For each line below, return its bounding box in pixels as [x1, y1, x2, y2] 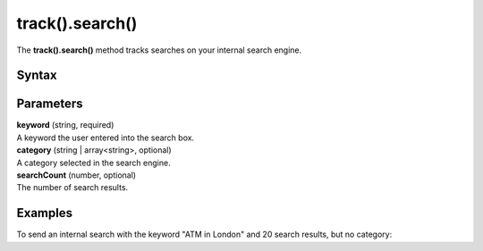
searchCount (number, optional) [16, 170, 137, 180]
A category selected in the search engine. [16, 157, 171, 168]
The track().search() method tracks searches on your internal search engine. [16, 45, 302, 55]
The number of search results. [16, 182, 129, 193]
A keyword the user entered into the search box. [16, 132, 195, 143]
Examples [16, 205, 73, 221]
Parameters [16, 96, 83, 112]
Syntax [16, 68, 57, 83]
